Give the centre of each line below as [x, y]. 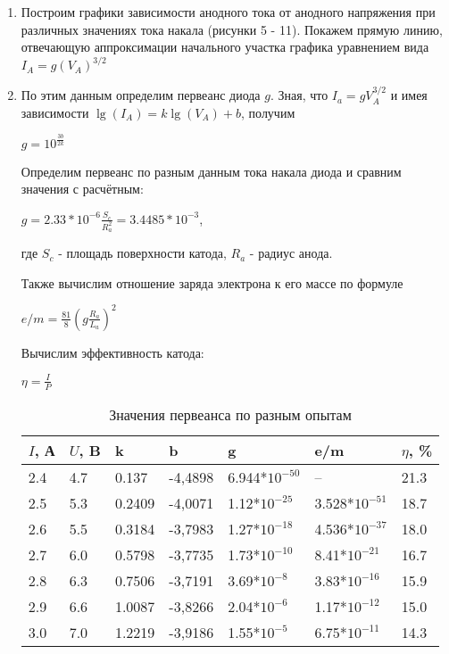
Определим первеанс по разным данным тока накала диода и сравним [211, 171]
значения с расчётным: [82, 189]
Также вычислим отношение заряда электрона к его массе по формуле [212, 282]
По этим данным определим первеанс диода [141, 95]
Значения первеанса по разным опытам [230, 414]
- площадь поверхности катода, [142, 253]
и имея [409, 95]
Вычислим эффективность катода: [112, 352]
